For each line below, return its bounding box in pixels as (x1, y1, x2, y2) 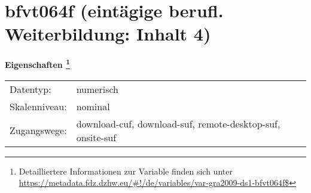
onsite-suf (76, 130, 117, 144)
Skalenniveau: (10, 99, 67, 113)
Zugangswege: (10, 123, 67, 138)
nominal (76, 99, 110, 113)
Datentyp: (10, 82, 51, 96)
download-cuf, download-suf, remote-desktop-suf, (76, 116, 280, 130)
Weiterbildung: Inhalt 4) (5, 21, 211, 46)
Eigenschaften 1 (5, 57, 70, 70)
